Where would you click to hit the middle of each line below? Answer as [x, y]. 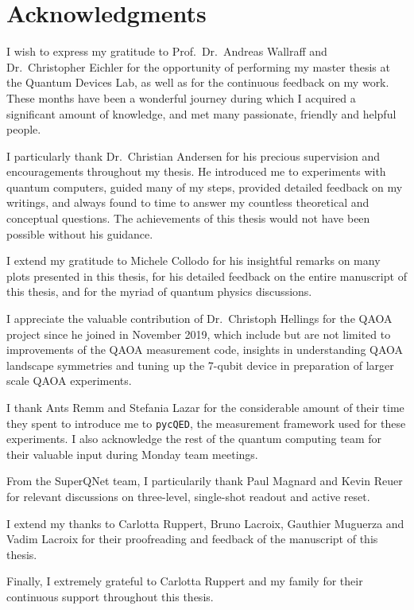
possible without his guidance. [80, 233]
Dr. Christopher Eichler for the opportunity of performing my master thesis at [198, 66]
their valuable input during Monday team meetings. [132, 454]
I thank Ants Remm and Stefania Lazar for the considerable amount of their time [205, 407]
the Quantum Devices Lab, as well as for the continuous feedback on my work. [198, 82]
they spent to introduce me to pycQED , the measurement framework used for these [206, 423]
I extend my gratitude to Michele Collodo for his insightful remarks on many [193, 260]
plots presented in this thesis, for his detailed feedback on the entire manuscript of [207, 276]
